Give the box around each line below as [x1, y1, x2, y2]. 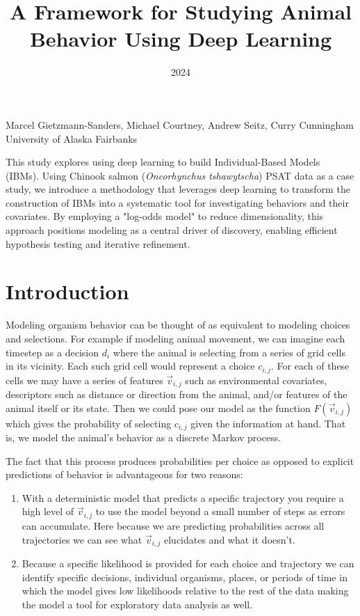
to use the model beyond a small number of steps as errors [95, 504, 345, 519]
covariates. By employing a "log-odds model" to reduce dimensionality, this [6, 209, 324, 223]
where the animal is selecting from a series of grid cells [113, 345, 345, 359]
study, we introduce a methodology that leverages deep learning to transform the [6, 182, 350, 196]
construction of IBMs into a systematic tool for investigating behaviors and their [6, 195, 349, 210]
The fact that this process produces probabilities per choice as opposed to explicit [6, 453, 354, 468]
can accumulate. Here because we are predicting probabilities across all [22, 518, 325, 532]
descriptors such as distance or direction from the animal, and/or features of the [6, 387, 347, 402]
